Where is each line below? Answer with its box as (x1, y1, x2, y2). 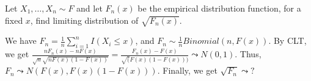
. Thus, (235, 48, 262, 60)
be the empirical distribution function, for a (137, 2, 301, 14)
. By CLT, (268, 34, 307, 47)
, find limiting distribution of (30, 13, 139, 26)
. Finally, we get (157, 64, 218, 77)
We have (5, 34, 37, 47)
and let (76, 2, 103, 14)
